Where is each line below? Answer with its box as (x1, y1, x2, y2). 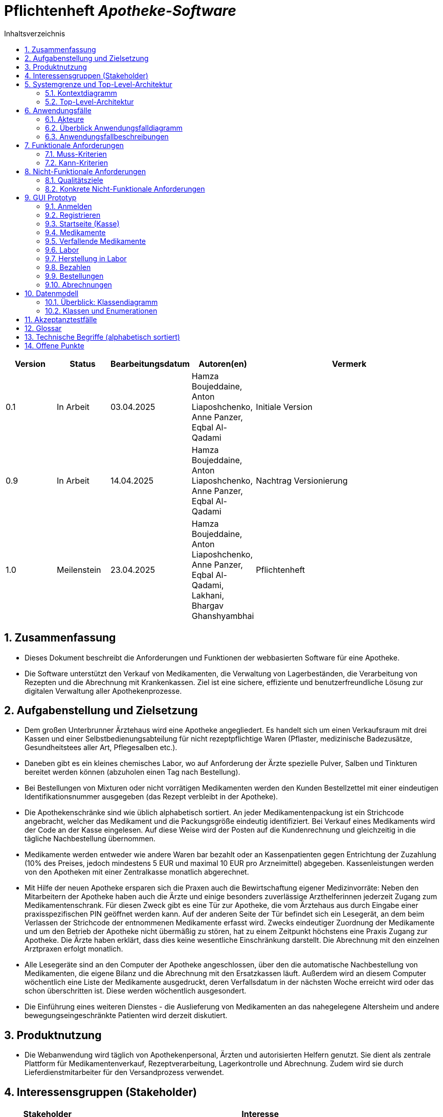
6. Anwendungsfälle (25, 106, 92, 115)
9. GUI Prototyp (25, 193, 77, 202)
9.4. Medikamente (45, 227, 106, 237)
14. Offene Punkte (25, 341, 84, 350)
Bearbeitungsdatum (110, 358, 190, 369)
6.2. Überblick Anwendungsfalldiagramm (45, 123, 183, 132)
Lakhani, (191, 590, 225, 601)
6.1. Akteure (45, 114, 84, 123)
